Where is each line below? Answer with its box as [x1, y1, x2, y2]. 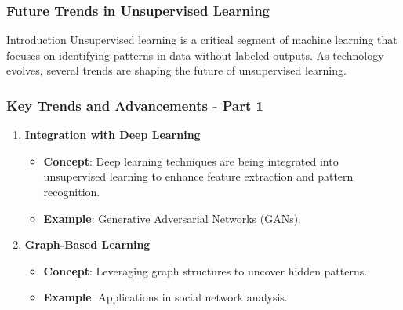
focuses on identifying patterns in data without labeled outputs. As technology [6, 46, 384, 63]
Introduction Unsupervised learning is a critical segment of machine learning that [6, 31, 398, 48]
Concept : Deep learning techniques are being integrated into [43, 152, 339, 169]
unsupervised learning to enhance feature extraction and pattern [43, 168, 354, 184]
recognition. [43, 184, 100, 199]
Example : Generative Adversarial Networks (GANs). [43, 210, 302, 226]
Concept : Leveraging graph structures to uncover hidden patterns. [43, 262, 368, 279]
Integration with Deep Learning [24, 126, 201, 143]
